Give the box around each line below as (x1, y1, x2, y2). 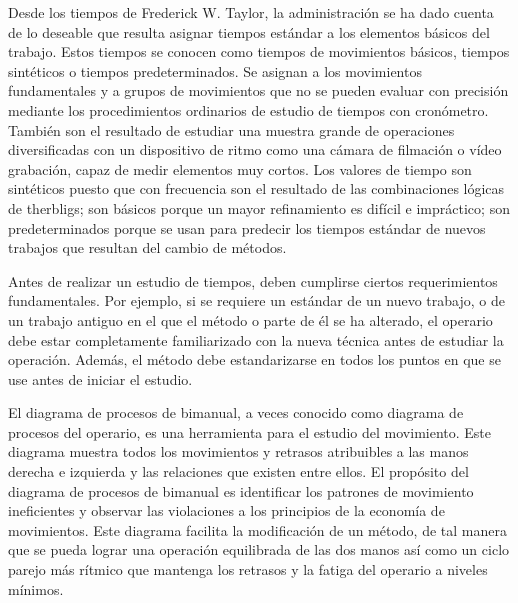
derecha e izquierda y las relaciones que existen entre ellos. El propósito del (8, 461, 469, 482)
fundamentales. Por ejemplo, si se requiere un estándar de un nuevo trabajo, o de (8, 290, 505, 311)
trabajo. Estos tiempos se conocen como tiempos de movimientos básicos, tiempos (8, 41, 510, 62)
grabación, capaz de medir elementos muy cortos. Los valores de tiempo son (8, 158, 472, 179)
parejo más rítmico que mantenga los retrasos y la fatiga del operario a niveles (8, 559, 488, 580)
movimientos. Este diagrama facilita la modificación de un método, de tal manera (8, 519, 507, 540)
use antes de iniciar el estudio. (8, 368, 193, 389)
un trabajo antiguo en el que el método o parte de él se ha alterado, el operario (8, 309, 493, 330)
